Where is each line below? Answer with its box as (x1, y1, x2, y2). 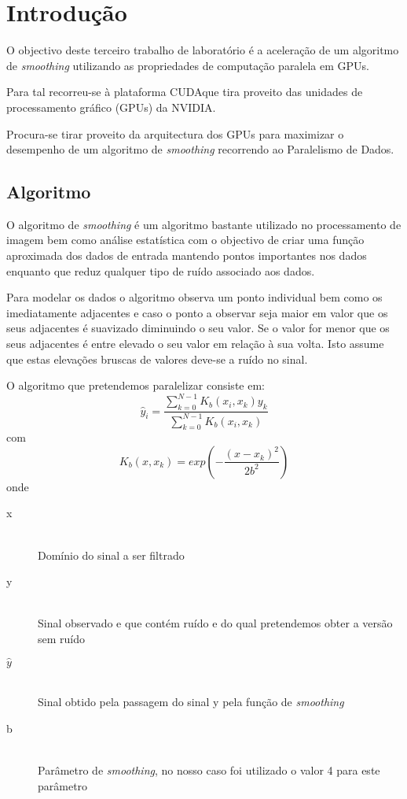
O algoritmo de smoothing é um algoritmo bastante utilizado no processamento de (6, 216, 401, 232)
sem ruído (38, 631, 86, 647)
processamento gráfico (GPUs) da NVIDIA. (6, 98, 216, 115)
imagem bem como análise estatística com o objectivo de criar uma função (6, 231, 365, 248)
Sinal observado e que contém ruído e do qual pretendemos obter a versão (38, 615, 393, 631)
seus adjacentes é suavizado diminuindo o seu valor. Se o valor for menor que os (6, 320, 390, 336)
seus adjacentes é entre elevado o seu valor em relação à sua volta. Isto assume (6, 335, 384, 352)
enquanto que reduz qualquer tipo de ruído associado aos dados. (6, 262, 315, 279)
